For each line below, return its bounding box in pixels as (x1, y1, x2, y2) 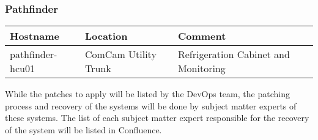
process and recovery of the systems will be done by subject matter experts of (5, 99, 297, 112)
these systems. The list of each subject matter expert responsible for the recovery (5, 111, 309, 124)
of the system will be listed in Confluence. (5, 123, 162, 136)
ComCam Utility (84, 47, 157, 62)
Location (84, 29, 128, 43)
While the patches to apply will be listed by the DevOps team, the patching (5, 87, 290, 100)
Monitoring (177, 61, 226, 76)
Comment (177, 29, 226, 43)
